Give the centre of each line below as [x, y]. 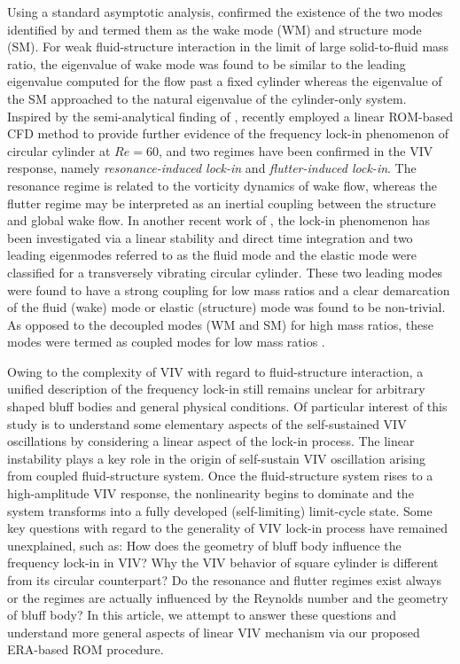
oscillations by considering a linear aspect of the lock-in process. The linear [211, 441]
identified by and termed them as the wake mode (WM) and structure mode [214, 29]
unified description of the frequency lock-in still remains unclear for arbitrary [216, 389]
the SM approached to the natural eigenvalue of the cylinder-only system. [207, 98]
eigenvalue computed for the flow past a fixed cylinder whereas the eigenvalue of [225, 81]
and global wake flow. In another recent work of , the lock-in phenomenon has [218, 220]
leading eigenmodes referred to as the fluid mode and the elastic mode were [212, 255]
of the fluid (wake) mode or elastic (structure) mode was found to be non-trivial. [226, 307]
